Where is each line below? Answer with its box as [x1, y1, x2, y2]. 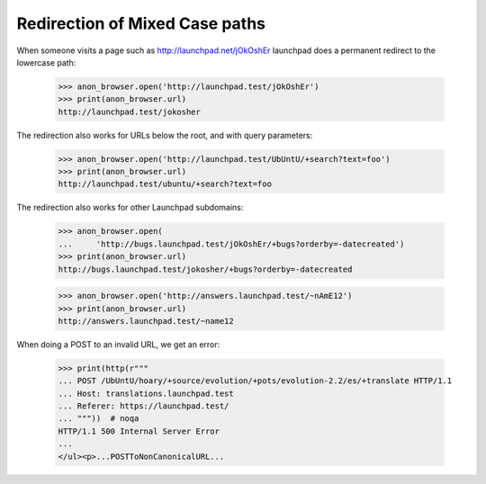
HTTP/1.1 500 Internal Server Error [58, 426, 220, 436]
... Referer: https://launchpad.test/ [58, 401, 229, 411]
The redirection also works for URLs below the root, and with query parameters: [16, 130, 313, 140]
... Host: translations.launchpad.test [58, 388, 234, 399]
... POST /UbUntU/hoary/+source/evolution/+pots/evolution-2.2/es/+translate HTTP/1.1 [58, 376, 453, 386]
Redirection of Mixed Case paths [16, 13, 265, 33]
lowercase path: [16, 57, 76, 67]
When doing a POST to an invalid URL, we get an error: [16, 338, 220, 350]
